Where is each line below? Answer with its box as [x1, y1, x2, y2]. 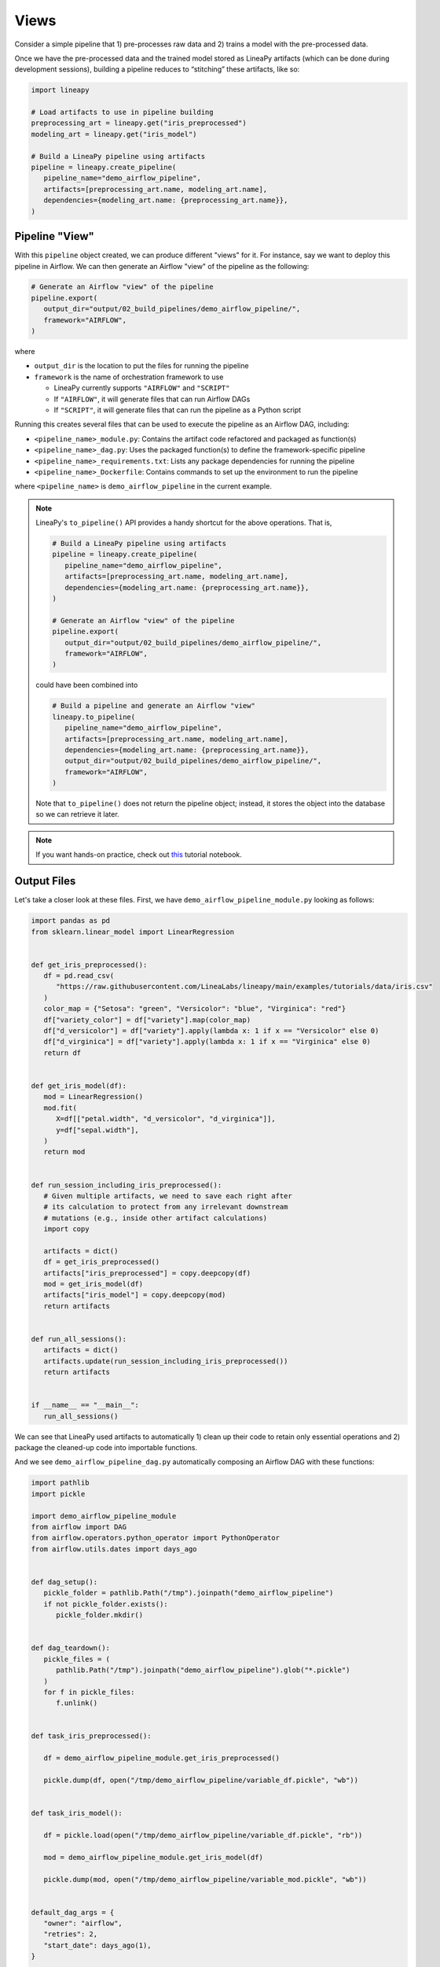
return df [43, 1048, 82, 1057]
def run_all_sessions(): [31, 1334, 127, 1343]
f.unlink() [56, 1699, 98, 1707]
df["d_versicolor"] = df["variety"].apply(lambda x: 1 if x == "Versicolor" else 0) [43, 1027, 379, 1035]
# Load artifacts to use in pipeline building [31, 108, 214, 117]
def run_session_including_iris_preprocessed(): [31, 1180, 222, 1190]
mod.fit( [43, 1103, 78, 1113]
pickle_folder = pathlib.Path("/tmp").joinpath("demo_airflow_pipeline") [43, 1589, 334, 1597]
